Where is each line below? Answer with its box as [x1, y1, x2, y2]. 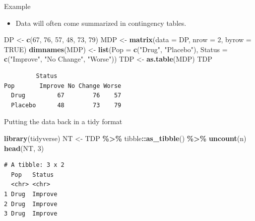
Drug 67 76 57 [11, 92, 122, 99]
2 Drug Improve [4, 200, 58, 208]
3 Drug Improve [4, 210, 58, 218]
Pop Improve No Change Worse [4, 82, 122, 89]
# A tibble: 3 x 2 [4, 161, 64, 169]
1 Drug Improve [4, 190, 58, 198]
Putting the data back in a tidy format [4, 116, 123, 127]
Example [4, 1, 31, 11]
